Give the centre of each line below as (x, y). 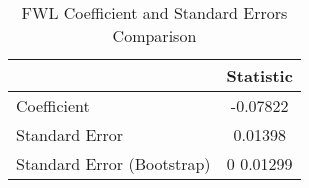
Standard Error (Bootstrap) (113, 163)
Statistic (259, 75)
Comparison (154, 35)
